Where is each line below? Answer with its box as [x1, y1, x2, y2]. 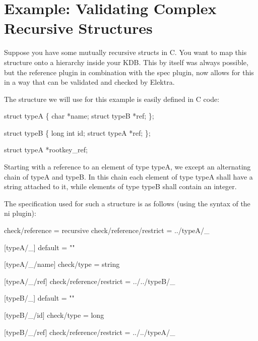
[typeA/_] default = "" [4, 242, 75, 252]
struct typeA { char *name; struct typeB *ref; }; [4, 110, 154, 121]
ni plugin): [4, 208, 36, 218]
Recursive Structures [4, 18, 153, 38]
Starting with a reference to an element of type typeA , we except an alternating [4, 161, 251, 172]
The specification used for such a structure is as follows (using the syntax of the [4, 198, 250, 208]
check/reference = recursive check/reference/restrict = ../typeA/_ [4, 225, 210, 236]
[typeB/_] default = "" [4, 293, 75, 303]
